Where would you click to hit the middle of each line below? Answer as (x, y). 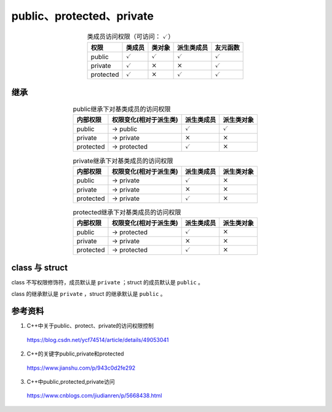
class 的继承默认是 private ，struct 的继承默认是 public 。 (89, 293)
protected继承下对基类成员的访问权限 (127, 212)
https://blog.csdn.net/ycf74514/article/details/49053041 (98, 340)
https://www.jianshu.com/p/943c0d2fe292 (81, 368)
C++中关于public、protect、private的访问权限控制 (90, 326)
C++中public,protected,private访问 (71, 382)
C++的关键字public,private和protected (75, 354)
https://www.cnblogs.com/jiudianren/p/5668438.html (94, 395)
